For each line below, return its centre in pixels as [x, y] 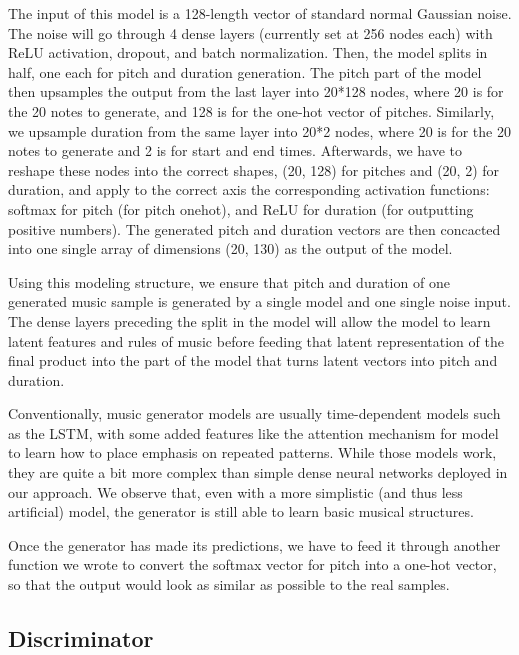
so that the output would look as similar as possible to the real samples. [229, 584]
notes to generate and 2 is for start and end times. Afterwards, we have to [235, 150]
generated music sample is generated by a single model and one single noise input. [259, 301]
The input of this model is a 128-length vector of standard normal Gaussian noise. [260, 13]
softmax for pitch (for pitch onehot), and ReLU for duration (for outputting [241, 208]
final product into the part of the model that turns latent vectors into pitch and [253, 360]
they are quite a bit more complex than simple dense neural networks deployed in [258, 472]
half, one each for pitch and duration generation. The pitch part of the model [245, 71]
